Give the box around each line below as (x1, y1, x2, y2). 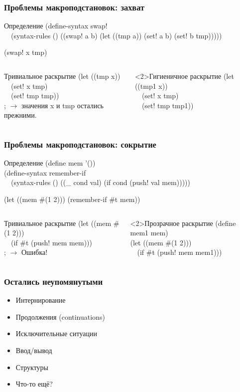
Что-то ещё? (15, 379, 53, 389)
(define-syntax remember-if (4, 167, 86, 178)
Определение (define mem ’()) (4, 158, 96, 168)
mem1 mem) (130, 227, 168, 238)
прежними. (4, 110, 37, 120)
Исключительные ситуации (15, 328, 97, 339)
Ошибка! (21, 247, 48, 257)
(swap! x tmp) (4, 47, 47, 57)
